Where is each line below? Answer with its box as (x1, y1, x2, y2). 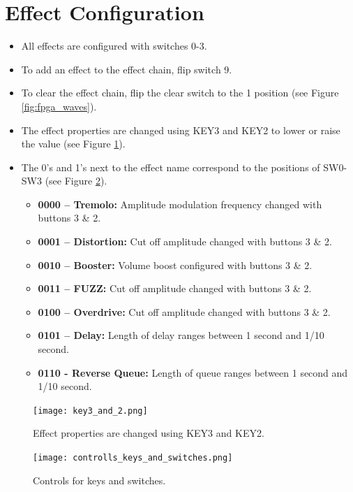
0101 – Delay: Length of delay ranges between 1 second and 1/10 (38, 328, 324, 342)
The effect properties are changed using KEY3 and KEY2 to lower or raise (21, 122, 340, 137)
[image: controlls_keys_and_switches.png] (33, 453, 233, 463)
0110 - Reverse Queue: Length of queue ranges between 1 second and (38, 365, 348, 379)
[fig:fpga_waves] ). (21, 99, 97, 113)
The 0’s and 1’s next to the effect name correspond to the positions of (21, 159, 320, 174)
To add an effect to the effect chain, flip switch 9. (21, 61, 232, 76)
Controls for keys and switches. (33, 472, 166, 487)
